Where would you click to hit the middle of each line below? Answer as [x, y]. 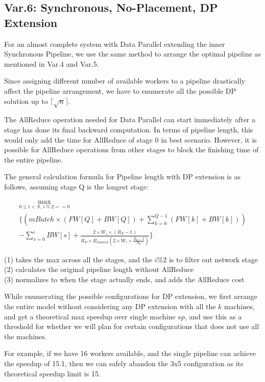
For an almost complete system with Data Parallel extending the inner [115, 44]
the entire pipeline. [34, 159]
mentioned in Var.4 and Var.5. [52, 63]
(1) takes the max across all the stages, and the [78, 259]
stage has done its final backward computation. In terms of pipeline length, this [129, 129]
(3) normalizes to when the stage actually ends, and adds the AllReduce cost [124, 279]
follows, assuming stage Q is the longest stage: [76, 186]
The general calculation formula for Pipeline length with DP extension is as [122, 176]
